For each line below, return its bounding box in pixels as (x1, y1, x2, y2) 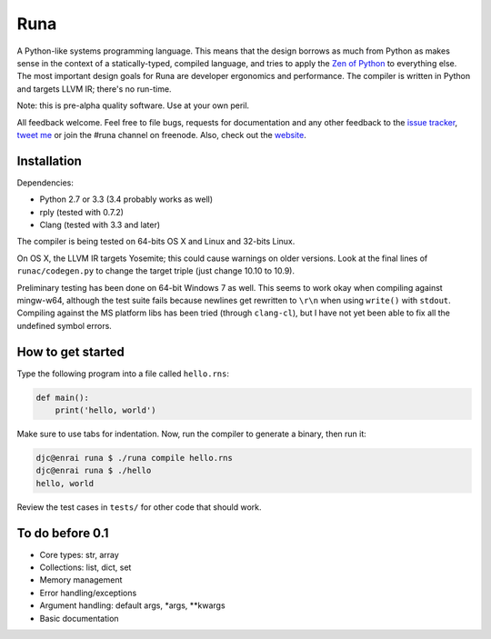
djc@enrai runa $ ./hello (35, 465, 152, 476)
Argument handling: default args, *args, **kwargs (39, 600, 226, 611)
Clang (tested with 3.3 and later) (39, 219, 161, 230)
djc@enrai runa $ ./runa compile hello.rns (35, 453, 234, 463)
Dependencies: (16, 177, 75, 188)
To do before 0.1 (16, 525, 109, 541)
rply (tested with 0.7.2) (39, 206, 125, 217)
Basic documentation (39, 613, 119, 624)
